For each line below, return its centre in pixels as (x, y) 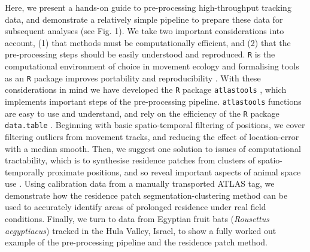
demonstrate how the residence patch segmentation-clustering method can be (146, 195)
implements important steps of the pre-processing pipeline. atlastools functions (153, 101)
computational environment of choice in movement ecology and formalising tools (152, 66)
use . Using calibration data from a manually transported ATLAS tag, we (140, 183)
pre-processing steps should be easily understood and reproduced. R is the (140, 54)
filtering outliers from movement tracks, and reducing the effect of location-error (152, 136)
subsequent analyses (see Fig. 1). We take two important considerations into (145, 31)
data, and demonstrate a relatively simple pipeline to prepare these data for (144, 19)
